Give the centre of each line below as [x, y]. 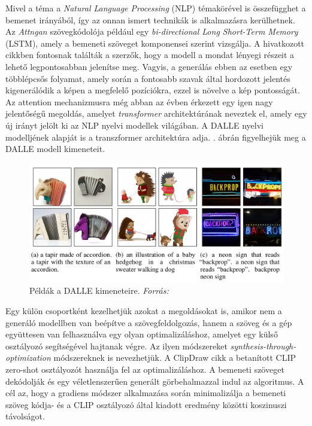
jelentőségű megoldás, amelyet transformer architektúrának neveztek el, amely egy [156, 113]
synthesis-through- [263, 346]
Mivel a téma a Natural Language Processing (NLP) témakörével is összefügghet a [156, 8]
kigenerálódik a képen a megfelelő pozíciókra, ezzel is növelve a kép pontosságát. [153, 90]
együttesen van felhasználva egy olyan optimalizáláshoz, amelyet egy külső [142, 334]
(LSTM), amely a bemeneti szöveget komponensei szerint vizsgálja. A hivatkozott [155, 43]
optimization [28, 357]
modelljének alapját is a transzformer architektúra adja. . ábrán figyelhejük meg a [156, 137]
